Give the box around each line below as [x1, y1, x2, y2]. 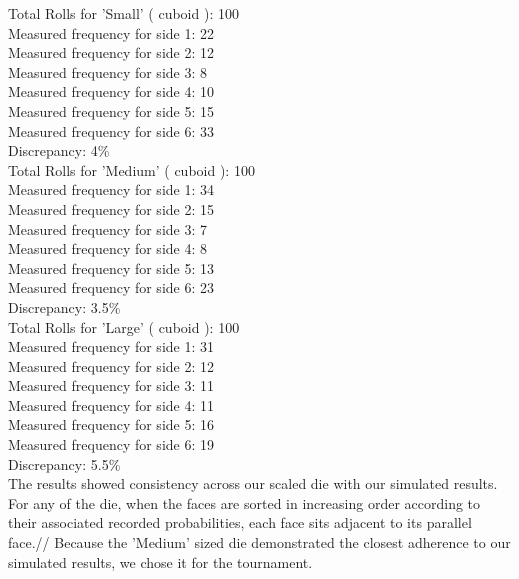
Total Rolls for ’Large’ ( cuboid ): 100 [8, 316, 240, 337]
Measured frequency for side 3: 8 [8, 61, 207, 82]
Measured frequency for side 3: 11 [8, 375, 214, 396]
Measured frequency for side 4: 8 [8, 238, 207, 259]
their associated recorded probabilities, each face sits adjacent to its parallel [8, 512, 472, 533]
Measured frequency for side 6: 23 [8, 277, 214, 298]
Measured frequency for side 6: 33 [8, 120, 214, 141]
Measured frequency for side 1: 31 [8, 336, 214, 357]
